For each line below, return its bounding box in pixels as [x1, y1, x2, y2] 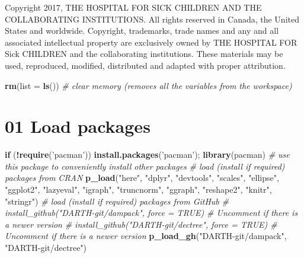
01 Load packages [5, 114, 151, 138]
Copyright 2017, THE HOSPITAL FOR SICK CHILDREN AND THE [5, 1, 262, 13]
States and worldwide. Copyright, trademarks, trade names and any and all [5, 24, 279, 37]
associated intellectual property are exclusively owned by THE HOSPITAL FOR [5, 36, 297, 48]
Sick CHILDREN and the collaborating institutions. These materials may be [5, 47, 283, 60]
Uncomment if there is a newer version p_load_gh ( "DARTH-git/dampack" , [5, 230, 287, 242]
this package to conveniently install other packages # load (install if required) [5, 160, 285, 172]
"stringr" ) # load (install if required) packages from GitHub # [5, 195, 229, 207]
